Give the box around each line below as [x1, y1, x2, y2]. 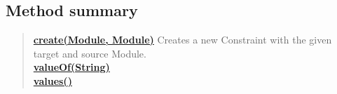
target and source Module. [33, 46, 146, 60]
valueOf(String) [33, 60, 110, 74]
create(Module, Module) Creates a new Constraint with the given [33, 32, 332, 47]
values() [33, 73, 72, 88]
